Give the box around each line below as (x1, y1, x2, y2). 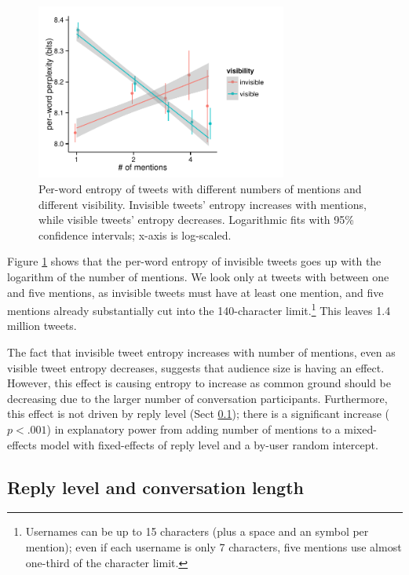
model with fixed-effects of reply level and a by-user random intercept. (40, 436, 378, 452)
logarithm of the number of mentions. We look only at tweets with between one (7, 268, 389, 284)
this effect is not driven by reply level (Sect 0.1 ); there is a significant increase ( (7, 405, 390, 422)
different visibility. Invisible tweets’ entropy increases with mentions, (38, 196, 367, 212)
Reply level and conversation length (7, 474, 304, 499)
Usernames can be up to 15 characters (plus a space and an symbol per (25, 523, 369, 540)
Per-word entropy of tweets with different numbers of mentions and (38, 180, 362, 196)
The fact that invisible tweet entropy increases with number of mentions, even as (7, 343, 396, 360)
